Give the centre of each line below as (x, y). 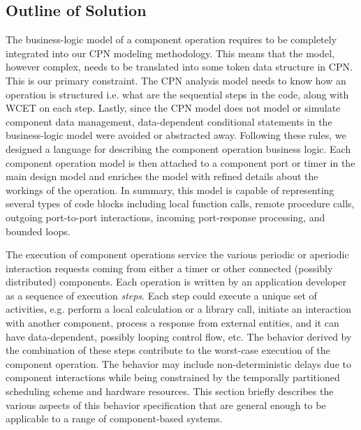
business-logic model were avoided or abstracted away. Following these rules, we (176, 135)
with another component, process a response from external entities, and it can (172, 323)
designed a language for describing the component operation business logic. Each (178, 148)
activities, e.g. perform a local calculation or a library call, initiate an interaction (179, 309)
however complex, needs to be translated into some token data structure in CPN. (179, 67)
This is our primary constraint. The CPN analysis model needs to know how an (176, 80)
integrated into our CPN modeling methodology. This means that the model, (170, 53)
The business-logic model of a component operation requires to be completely (171, 39)
